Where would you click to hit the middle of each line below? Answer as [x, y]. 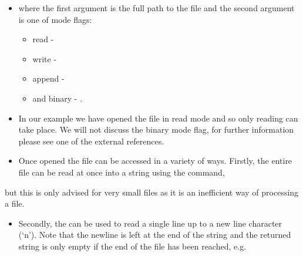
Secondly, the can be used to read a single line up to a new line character [150, 223]
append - [48, 78]
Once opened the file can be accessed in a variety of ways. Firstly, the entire [155, 161]
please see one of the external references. [91, 141]
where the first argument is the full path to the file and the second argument [156, 8]
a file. [15, 203]
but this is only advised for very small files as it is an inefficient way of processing [152, 192]
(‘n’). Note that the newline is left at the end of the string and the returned [155, 235]
